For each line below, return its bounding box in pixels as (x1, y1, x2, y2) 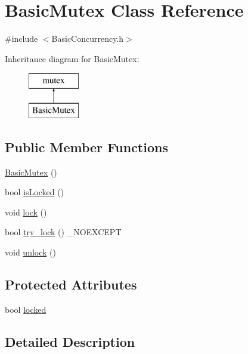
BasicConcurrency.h (51, 32, 124, 45)
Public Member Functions (5, 137, 168, 156)
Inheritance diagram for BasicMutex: (5, 52, 139, 64)
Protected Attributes (5, 275, 137, 294)
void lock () (5, 205, 47, 218)
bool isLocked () (5, 186, 64, 198)
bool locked (5, 303, 46, 315)
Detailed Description (5, 332, 135, 350)
